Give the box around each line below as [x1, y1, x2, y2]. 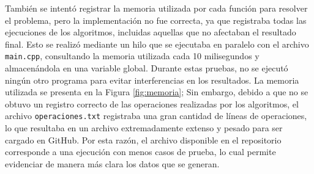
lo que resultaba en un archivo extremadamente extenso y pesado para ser [5, 121, 283, 134]
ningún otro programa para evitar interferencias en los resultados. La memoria [5, 73, 299, 86]
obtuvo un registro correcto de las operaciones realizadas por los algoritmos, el [5, 97, 299, 110]
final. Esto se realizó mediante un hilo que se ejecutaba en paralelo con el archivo [5, 37, 309, 50]
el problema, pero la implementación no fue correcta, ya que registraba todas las [5, 13, 307, 26]
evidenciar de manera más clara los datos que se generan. [5, 157, 220, 170]
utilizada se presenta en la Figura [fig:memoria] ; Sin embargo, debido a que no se [5, 85, 308, 98]
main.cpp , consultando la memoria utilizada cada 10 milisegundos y [5, 49, 260, 62]
